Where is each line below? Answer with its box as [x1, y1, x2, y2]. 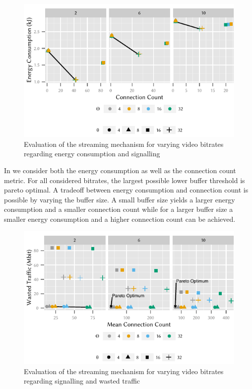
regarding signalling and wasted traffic [24, 376, 140, 386]
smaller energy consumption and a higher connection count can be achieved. [4, 214, 236, 224]
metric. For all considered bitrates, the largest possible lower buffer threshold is [4, 175, 245, 185]
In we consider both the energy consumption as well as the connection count [4, 165, 236, 176]
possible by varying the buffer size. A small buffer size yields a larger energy [4, 194, 235, 204]
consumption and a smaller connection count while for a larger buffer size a [4, 204, 233, 214]
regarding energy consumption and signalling [24, 148, 160, 159]
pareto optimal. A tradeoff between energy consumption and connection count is [4, 185, 249, 195]
